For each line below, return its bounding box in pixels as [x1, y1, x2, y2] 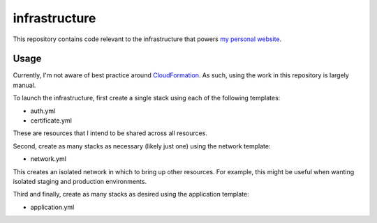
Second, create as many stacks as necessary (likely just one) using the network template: [13, 141, 271, 150]
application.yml [30, 203, 75, 211]
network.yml [30, 155, 66, 163]
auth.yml [30, 107, 56, 115]
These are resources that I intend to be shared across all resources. [13, 129, 207, 137]
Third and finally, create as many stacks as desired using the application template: [13, 190, 249, 199]
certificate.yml [30, 116, 73, 125]
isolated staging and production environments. [13, 177, 147, 185]
